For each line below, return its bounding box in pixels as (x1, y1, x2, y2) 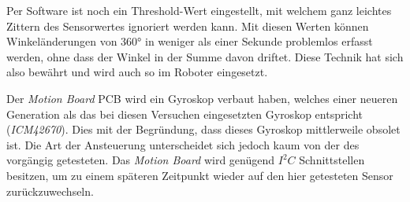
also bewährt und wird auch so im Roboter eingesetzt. (6, 64, 268, 80)
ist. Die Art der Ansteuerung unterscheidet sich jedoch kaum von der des (6, 136, 360, 152)
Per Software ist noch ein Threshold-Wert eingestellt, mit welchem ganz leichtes (6, 2, 392, 18)
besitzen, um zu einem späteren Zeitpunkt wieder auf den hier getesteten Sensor (6, 167, 393, 183)
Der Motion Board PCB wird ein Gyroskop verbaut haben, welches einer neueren (6, 90, 398, 106)
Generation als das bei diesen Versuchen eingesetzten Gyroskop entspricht (6, 105, 363, 122)
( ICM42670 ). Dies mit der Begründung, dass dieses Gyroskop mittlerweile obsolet (6, 121, 401, 138)
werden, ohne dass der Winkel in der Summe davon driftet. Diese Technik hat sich (6, 48, 404, 64)
